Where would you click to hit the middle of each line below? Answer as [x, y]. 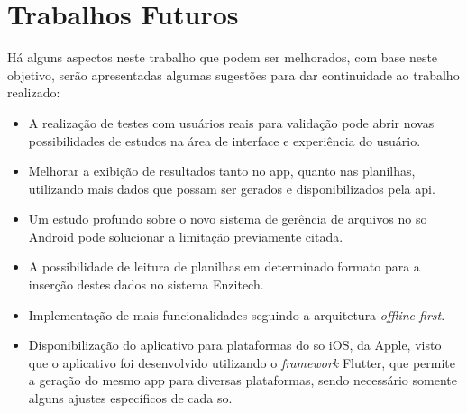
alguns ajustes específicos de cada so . [130, 398]
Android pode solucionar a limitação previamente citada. [186, 236]
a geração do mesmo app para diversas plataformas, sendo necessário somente [243, 380]
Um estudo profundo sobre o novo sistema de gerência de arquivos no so [228, 219]
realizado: [34, 92]
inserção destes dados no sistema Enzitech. [146, 285]
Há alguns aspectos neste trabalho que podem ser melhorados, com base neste [223, 57]
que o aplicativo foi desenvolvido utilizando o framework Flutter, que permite [242, 362]
